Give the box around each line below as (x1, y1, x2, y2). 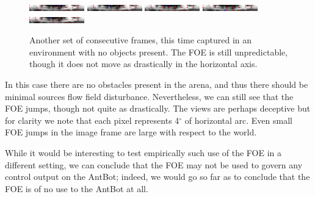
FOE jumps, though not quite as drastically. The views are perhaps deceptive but (5, 102, 311, 115)
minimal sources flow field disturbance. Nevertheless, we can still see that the (5, 90, 294, 102)
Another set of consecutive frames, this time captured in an (29, 34, 252, 46)
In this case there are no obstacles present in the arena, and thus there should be (5, 77, 308, 90)
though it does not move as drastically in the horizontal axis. (29, 57, 258, 70)
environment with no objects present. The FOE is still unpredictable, (29, 45, 288, 58)
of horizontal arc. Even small (184, 113, 292, 126)
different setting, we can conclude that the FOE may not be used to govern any (5, 158, 303, 171)
